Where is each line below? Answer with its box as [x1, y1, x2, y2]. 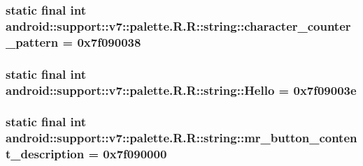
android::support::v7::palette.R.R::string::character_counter [6, 17, 351, 34]
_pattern [6, 33, 59, 50]
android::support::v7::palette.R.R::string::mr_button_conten [6, 129, 357, 146]
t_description [6, 145, 85, 163]
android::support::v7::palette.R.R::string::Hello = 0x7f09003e [6, 81, 357, 98]
